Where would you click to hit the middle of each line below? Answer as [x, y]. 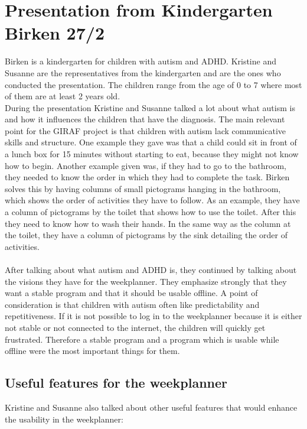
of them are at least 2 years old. [63, 96]
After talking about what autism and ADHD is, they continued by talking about [151, 269]
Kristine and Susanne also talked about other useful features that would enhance [151, 407]
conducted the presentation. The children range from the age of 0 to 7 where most [153, 84]
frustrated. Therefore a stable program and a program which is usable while [142, 339]
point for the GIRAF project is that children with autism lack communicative [145, 130]
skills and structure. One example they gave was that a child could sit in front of [151, 142]
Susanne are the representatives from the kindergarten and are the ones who [143, 72]
